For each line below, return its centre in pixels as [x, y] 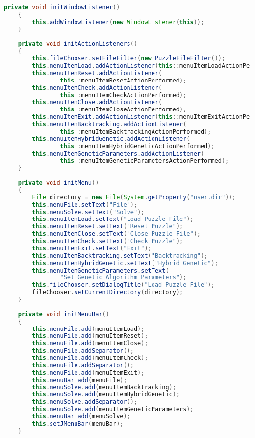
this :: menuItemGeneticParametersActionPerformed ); [144, 161]
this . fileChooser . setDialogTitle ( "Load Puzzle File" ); [123, 285]
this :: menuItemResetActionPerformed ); [123, 80]
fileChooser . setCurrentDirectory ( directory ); [108, 292]
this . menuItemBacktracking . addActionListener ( [109, 124]
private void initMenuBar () [64, 314]
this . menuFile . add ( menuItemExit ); [88, 372]
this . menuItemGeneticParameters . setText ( [101, 270]
